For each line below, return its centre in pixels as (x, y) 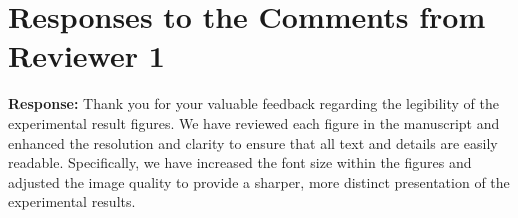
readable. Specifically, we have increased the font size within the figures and (240, 162)
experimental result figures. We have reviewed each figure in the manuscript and (254, 122)
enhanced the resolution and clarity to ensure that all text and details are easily (253, 142)
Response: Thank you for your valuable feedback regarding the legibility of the (253, 103)
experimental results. (72, 201)
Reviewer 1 (86, 55)
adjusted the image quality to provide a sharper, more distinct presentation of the (259, 181)
